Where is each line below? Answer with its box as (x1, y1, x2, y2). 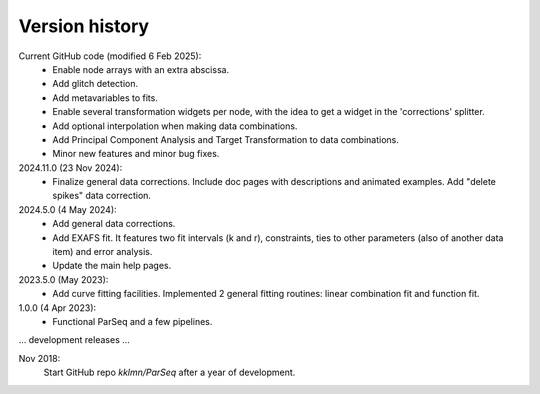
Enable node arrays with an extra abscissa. (52, 63, 230, 75)
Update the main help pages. (52, 260, 172, 272)
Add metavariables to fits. (52, 91, 159, 104)
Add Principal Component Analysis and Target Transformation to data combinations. (52, 133, 400, 145)
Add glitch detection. (52, 78, 139, 90)
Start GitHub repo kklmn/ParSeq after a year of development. (43, 366, 296, 379)
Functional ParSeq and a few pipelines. (52, 315, 213, 327)
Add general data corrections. (52, 218, 176, 230)
